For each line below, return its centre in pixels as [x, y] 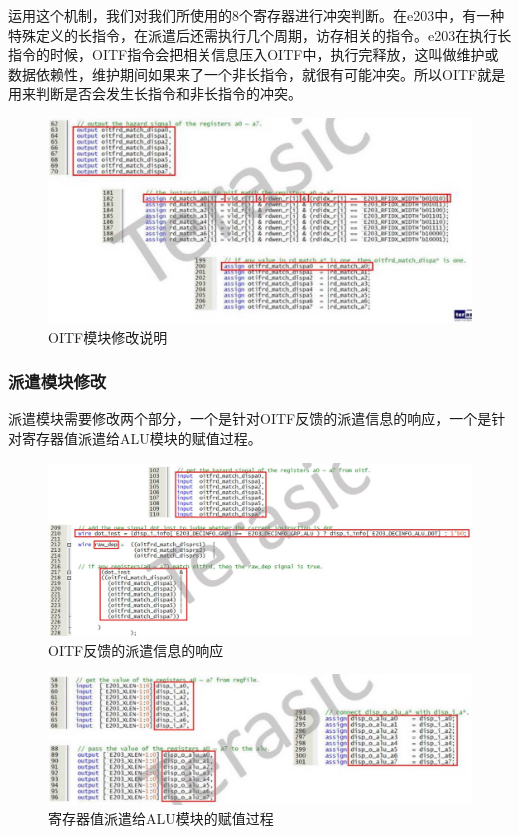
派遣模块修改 [57, 381]
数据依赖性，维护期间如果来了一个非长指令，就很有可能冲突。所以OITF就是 [257, 73]
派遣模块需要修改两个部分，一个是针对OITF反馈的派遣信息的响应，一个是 [250, 418]
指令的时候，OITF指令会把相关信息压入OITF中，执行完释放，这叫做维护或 [253, 54]
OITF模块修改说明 [108, 336]
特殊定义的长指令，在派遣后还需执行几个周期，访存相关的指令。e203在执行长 [260, 34]
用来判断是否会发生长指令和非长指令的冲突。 [155, 93]
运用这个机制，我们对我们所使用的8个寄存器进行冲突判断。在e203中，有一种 [256, 15]
